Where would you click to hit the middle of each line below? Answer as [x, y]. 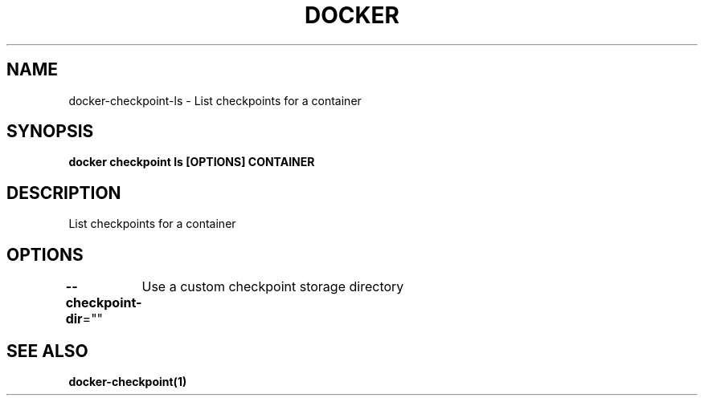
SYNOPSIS [50, 132]
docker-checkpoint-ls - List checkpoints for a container [215, 100]
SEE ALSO [47, 351]
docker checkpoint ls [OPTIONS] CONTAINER [192, 162]
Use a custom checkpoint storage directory [273, 287]
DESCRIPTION [64, 193]
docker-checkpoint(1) [128, 381]
